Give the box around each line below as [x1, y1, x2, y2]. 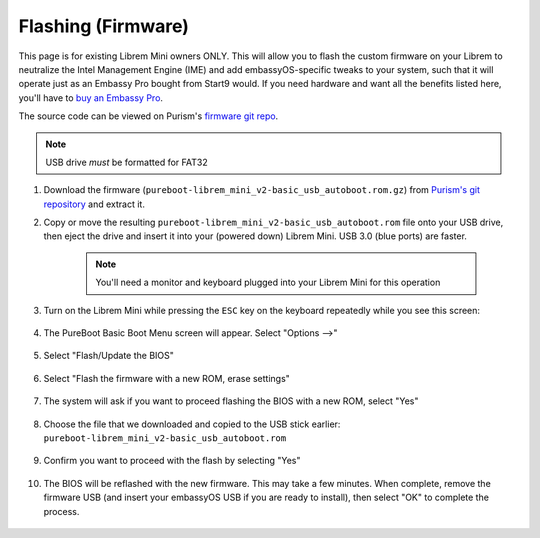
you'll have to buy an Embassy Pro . [18, 91, 164, 104]
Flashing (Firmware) [18, 15, 190, 37]
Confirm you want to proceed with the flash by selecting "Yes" [43, 455, 301, 467]
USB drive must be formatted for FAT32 [45, 156, 209, 168]
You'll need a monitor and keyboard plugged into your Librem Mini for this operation [95, 276, 441, 289]
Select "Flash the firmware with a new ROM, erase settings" [43, 372, 290, 384]
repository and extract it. [43, 198, 145, 210]
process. [43, 505, 80, 517]
